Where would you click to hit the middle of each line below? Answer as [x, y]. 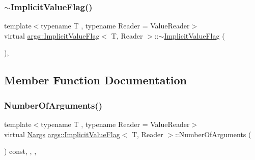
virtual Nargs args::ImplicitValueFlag [62, 134]
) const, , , [20, 151]
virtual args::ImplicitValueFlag [52, 35]
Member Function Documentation [96, 80]
